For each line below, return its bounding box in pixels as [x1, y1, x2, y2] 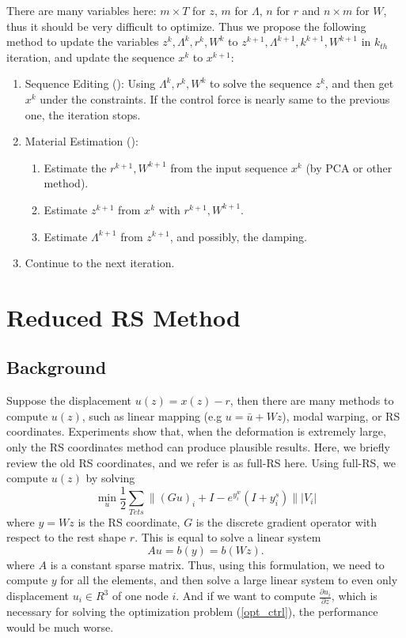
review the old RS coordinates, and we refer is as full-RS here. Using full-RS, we [6, 454, 396, 470]
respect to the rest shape [6, 529, 127, 546]
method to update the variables [6, 33, 159, 50]
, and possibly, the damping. [169, 228, 307, 244]
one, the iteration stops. [25, 106, 141, 123]
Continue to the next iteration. [25, 255, 175, 271]
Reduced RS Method [6, 300, 241, 333]
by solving [85, 470, 135, 486]
